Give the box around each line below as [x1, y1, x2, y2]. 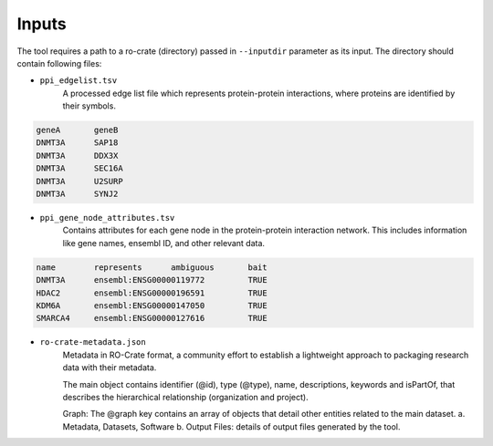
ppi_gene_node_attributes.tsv [39, 213, 175, 223]
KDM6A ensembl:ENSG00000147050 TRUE [36, 300, 268, 310]
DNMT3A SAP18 [36, 138, 119, 148]
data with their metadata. [62, 362, 157, 373]
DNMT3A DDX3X [36, 150, 119, 161]
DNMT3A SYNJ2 [36, 189, 119, 200]
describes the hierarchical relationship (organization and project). [62, 391, 309, 402]
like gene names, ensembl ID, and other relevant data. [62, 237, 265, 248]
